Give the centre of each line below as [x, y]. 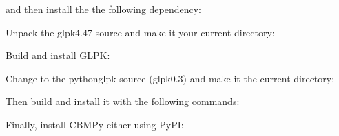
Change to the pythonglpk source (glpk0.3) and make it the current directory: [170, 78]
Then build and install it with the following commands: [123, 101]
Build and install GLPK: [58, 55]
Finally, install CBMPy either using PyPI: [95, 124]
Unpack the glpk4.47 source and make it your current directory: [140, 32]
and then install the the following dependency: [104, 9]
